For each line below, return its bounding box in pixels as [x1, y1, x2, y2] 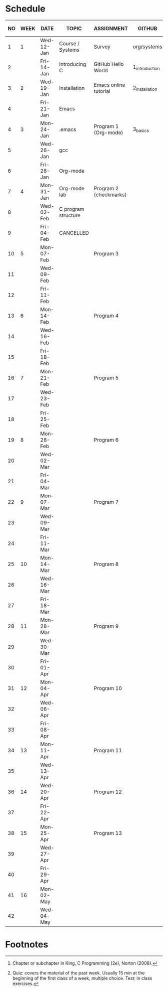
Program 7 [93, 499, 119, 506]
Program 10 [93, 685, 122, 692]
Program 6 [93, 437, 119, 444]
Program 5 [93, 374, 119, 381]
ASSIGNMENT [93, 25, 128, 32]
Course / [59, 40, 80, 47]
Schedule [5, 3, 46, 15]
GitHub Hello [93, 61, 124, 68]
